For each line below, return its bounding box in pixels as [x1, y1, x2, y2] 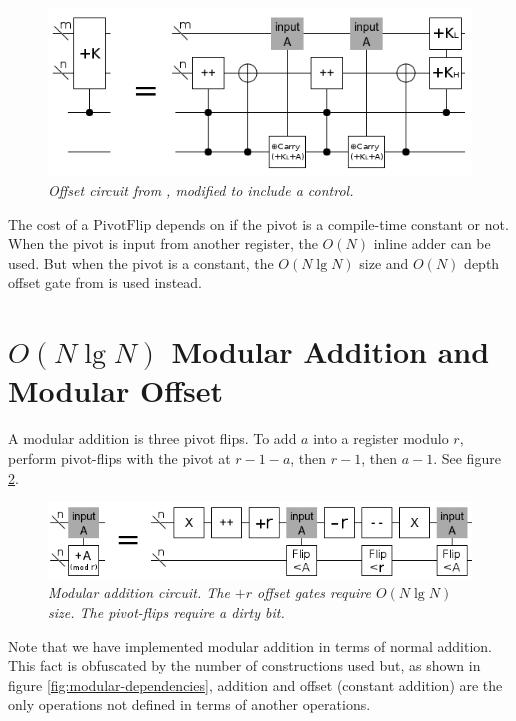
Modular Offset [8, 370, 223, 411]
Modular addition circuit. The [48, 582, 230, 603]
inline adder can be [373, 233, 491, 254]
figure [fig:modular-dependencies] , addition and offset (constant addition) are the [8, 674, 503, 695]
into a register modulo [313, 428, 449, 449]
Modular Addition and [171, 331, 490, 372]
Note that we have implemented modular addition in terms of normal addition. [8, 635, 492, 656]
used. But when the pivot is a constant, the [8, 252, 274, 273]
